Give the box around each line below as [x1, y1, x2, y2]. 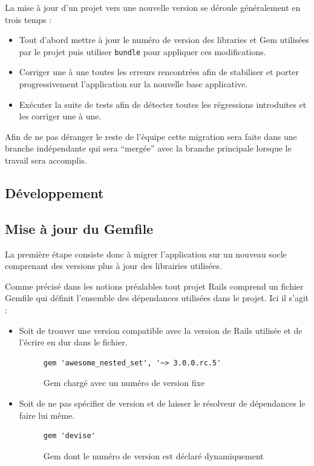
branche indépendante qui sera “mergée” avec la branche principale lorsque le [5, 142, 292, 155]
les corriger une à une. [19, 110, 102, 122]
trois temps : [5, 13, 52, 25]
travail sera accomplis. [5, 154, 87, 166]
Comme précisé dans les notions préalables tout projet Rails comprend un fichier [5, 279, 304, 292]
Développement [5, 183, 104, 202]
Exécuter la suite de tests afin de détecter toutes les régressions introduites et [19, 98, 307, 110]
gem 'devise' [43, 431, 96, 441]
